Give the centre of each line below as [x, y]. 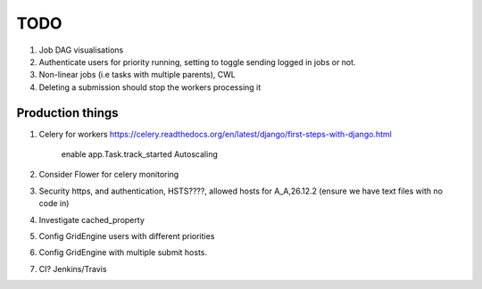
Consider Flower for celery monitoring [109, 175]
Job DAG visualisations [81, 50]
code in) [54, 203]
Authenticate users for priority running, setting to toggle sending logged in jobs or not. [197, 62]
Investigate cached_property [91, 219]
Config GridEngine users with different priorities [127, 235]
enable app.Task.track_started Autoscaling [139, 154]
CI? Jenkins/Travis [73, 268]
